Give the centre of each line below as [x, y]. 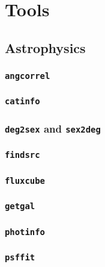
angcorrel [28, 76]
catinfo [22, 102]
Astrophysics [45, 47]
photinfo [25, 232]
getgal [20, 206]
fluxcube [25, 181]
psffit [20, 257]
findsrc [22, 155]
